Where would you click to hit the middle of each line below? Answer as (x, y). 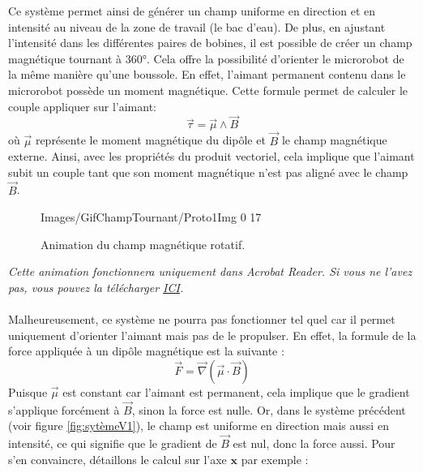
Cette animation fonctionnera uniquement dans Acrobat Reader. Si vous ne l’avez (210, 271)
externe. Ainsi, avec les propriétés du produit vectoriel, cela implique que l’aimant (211, 156)
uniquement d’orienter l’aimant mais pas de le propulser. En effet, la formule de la (212, 335)
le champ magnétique (334, 140)
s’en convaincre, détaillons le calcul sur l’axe (117, 459)
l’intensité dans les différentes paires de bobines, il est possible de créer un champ (210, 43)
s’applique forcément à (64, 409)
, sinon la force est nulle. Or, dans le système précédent (269, 409)
